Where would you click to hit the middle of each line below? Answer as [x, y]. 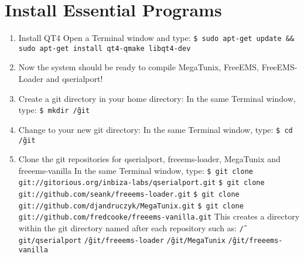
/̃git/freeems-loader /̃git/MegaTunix [155, 240]
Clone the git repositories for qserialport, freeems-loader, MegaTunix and [149, 159]
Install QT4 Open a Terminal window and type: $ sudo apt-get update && [156, 38]
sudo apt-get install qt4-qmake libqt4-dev [105, 48]
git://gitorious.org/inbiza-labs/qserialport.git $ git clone [141, 183]
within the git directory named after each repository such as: [127, 228]
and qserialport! [74, 79]
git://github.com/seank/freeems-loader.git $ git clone [129, 195]
